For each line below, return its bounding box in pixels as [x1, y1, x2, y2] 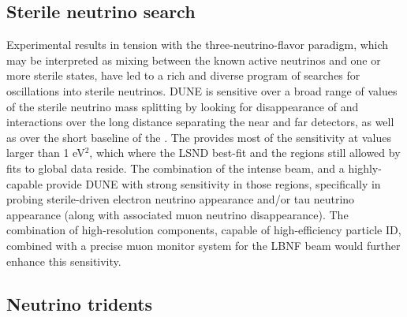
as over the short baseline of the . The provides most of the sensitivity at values [6, 129, 391, 145]
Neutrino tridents [6, 291, 153, 315]
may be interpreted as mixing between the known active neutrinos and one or [6, 51, 381, 68]
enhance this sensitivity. [6, 252, 121, 269]
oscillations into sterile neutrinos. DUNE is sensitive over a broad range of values [6, 82, 398, 99]
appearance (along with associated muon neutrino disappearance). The [6, 206, 349, 222]
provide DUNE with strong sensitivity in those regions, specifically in [46, 175, 381, 192]
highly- [348, 159, 382, 176]
